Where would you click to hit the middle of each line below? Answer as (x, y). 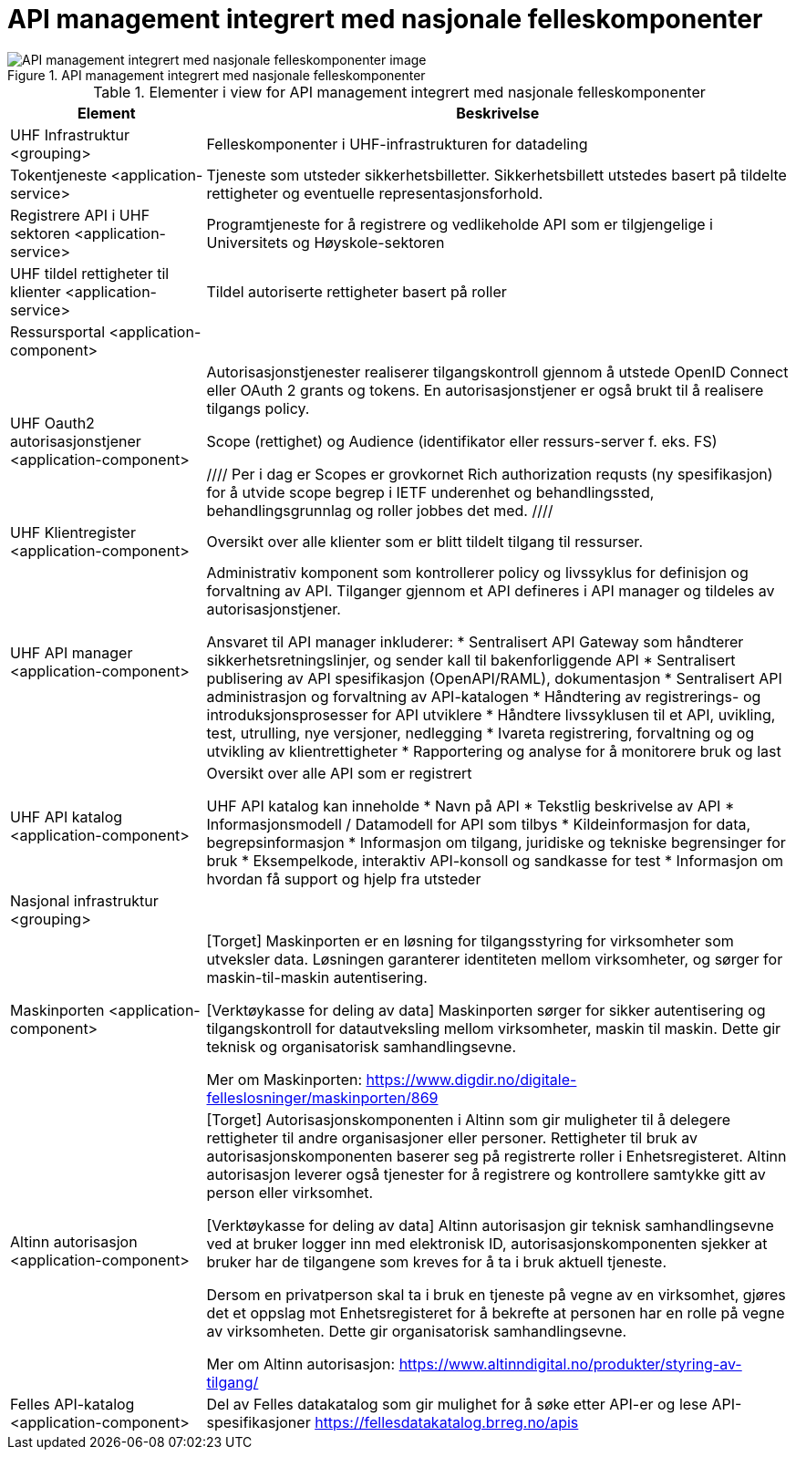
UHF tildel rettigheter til (90, 273)
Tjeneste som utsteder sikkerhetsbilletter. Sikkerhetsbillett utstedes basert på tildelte (496, 175)
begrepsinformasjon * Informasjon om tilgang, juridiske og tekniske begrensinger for (496, 842)
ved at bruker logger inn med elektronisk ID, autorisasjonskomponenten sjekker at (487, 1243)
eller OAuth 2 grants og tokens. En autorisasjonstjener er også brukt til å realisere (485, 390)
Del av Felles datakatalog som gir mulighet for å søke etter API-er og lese (457, 1404)
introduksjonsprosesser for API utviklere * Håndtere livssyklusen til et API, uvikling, (491, 714)
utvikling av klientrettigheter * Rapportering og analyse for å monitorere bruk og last (494, 751)
